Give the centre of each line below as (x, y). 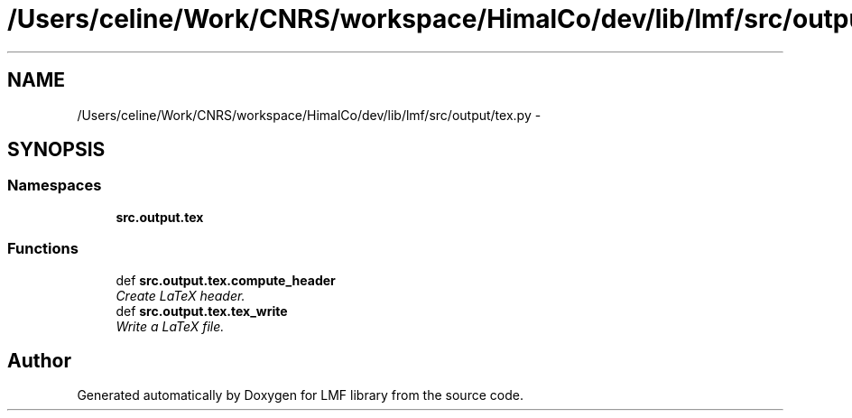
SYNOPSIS (56, 150)
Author (39, 360)
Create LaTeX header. (181, 295)
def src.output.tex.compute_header (226, 280)
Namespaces (55, 186)
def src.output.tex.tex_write (202, 311)
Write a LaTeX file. (170, 326)
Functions (43, 249)
